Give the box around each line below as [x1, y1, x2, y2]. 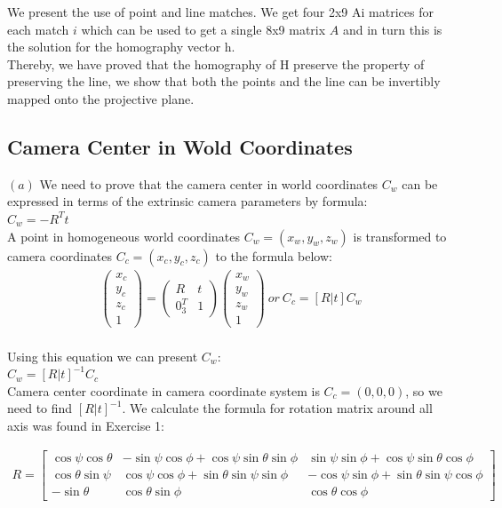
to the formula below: [215, 246, 332, 265]
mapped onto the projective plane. [7, 89, 195, 107]
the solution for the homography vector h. [7, 37, 235, 56]
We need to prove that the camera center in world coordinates [39, 174, 378, 193]
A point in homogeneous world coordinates [7, 226, 240, 245]
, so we [405, 381, 442, 400]
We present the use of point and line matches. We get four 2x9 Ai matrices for [7, 3, 434, 20]
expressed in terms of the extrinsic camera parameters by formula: [7, 192, 368, 210]
